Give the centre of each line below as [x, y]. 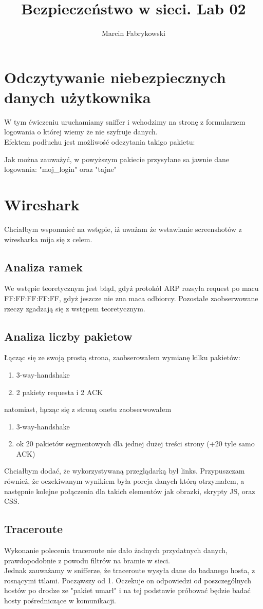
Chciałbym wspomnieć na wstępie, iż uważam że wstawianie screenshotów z [123, 229]
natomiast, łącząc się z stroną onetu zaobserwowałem [88, 409]
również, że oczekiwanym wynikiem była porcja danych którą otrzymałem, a [124, 481]
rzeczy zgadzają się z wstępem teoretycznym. [75, 308]
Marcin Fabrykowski [134, 33]
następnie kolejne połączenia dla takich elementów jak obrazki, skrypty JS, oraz [130, 491]
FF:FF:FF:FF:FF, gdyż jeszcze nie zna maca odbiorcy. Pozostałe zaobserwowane [131, 298]
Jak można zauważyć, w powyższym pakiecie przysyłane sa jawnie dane [117, 159]
